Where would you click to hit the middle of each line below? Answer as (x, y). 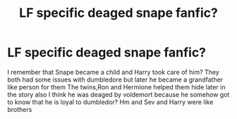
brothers (20, 109)
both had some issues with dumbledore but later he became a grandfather (115, 80)
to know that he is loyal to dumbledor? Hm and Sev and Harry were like (110, 102)
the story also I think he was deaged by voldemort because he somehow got (119, 94)
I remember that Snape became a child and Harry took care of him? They (114, 72)
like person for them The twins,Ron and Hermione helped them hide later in (116, 87)
